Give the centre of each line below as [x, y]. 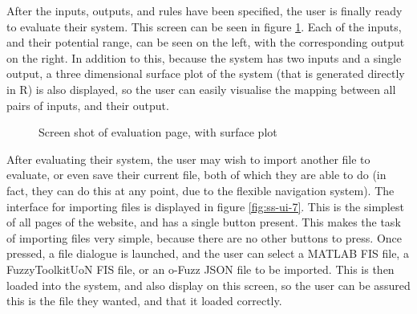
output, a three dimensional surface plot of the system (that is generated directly [206, 73]
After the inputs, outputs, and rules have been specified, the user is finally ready [204, 10]
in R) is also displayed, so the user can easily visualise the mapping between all [201, 89]
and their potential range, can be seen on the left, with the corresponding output [206, 42]
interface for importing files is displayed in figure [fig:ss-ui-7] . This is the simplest [205, 206]
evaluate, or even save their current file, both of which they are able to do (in [196, 175]
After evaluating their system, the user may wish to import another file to [188, 159]
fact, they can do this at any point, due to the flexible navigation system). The [200, 190]
